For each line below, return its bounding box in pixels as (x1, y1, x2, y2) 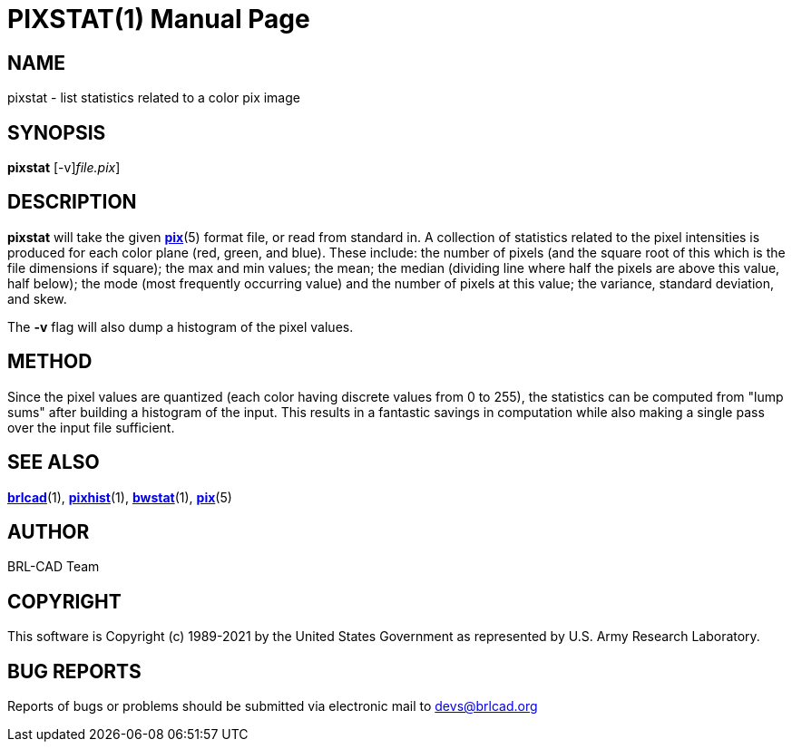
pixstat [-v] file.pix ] (7, 160, 121, 176)
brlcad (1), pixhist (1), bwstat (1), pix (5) (7, 489, 232, 505)
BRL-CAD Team (7, 559, 100, 575)
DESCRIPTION (7, 190, 137, 214)
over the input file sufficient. (7, 419, 175, 435)
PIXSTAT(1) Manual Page (7, 4, 310, 34)
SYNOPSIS (7, 121, 106, 144)
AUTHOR (7, 520, 90, 543)
